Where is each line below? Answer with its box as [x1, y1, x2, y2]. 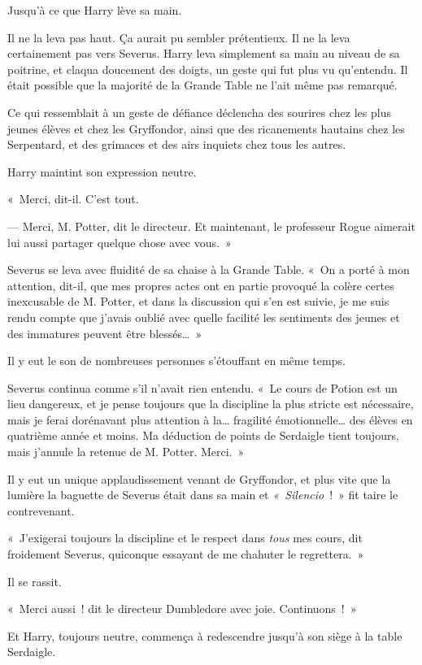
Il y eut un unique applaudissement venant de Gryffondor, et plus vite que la [7, 470, 391, 487]
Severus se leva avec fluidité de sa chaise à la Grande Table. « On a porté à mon [7, 261, 410, 278]
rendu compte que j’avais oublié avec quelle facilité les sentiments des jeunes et [7, 308, 400, 325]
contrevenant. [7, 502, 75, 519]
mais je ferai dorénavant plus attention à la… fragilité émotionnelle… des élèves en [7, 411, 413, 428]
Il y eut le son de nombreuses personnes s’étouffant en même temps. [7, 352, 346, 369]
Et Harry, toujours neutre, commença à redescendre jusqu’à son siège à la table [7, 627, 402, 644]
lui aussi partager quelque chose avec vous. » [7, 233, 232, 250]
